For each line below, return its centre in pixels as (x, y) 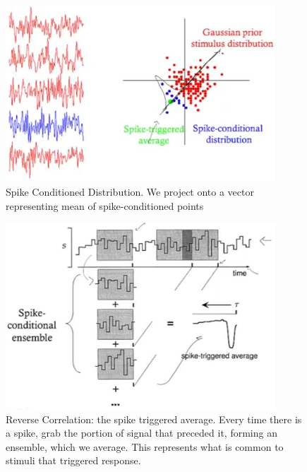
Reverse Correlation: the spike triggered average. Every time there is (154, 419)
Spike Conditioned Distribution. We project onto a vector (130, 192)
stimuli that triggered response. (73, 460)
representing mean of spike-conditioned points (105, 205)
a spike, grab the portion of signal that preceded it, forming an (142, 433)
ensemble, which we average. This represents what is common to (145, 446)
